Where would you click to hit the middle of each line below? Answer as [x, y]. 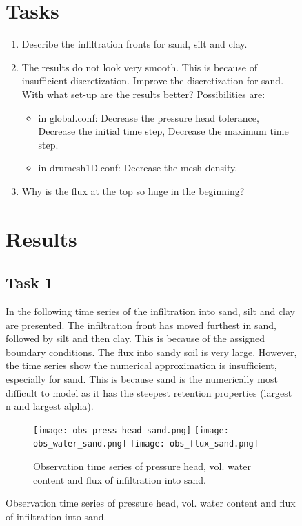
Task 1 [29, 282]
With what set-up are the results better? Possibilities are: [143, 94]
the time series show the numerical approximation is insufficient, [141, 365]
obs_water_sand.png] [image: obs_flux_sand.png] [146, 444]
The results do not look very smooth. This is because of [139, 67]
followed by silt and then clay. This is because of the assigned [135, 338]
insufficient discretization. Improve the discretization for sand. [153, 81]
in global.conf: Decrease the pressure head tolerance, [149, 117]
